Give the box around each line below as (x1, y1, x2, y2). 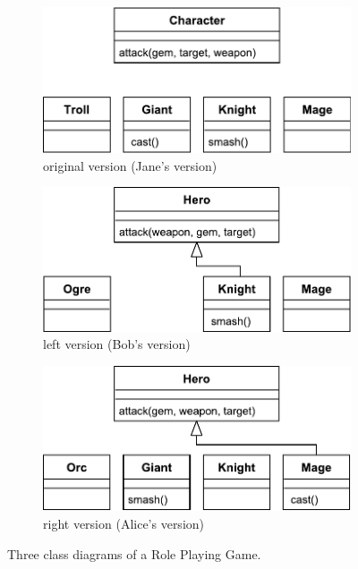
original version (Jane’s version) (43, 156, 217, 174)
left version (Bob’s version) (43, 335, 191, 353)
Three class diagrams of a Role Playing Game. (7, 544, 261, 563)
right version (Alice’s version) (43, 514, 205, 533)
